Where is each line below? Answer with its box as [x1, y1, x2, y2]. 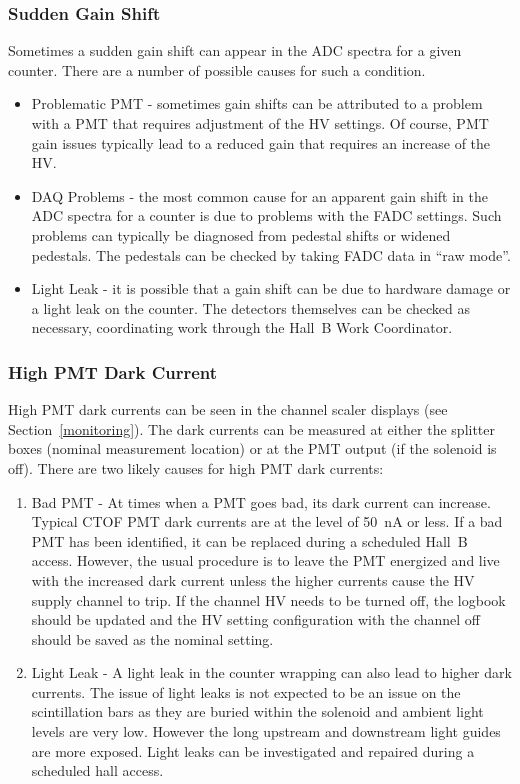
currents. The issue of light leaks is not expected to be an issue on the [31, 681, 461, 702]
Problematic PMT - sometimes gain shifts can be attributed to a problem [31, 93, 483, 114]
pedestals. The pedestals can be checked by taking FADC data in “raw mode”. [31, 244, 511, 265]
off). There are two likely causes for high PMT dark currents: [8, 457, 384, 478]
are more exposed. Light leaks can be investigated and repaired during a [31, 740, 475, 761]
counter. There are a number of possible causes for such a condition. [8, 59, 426, 80]
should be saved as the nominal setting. [31, 628, 274, 649]
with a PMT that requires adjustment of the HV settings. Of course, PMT [31, 113, 489, 133]
